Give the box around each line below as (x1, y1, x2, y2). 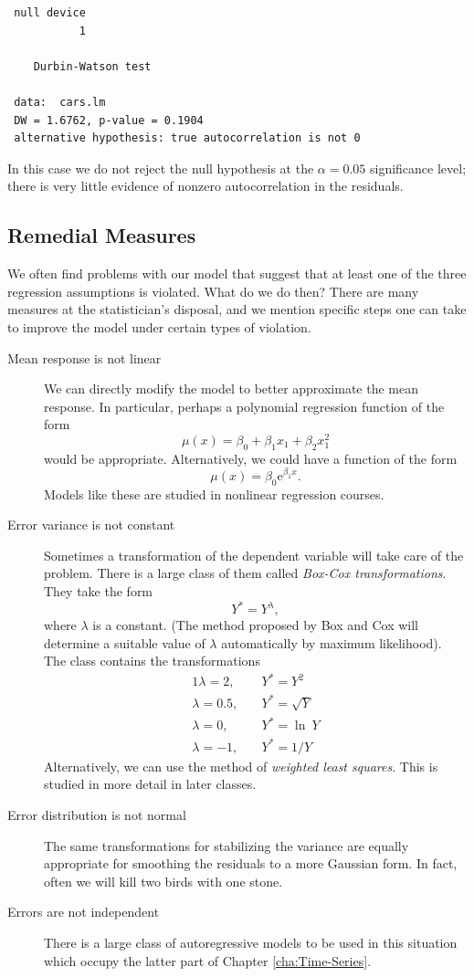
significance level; (370, 158, 467, 177)
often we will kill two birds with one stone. (44, 871, 283, 890)
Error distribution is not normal (7, 804, 186, 824)
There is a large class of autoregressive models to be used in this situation (44, 932, 458, 951)
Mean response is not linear (7, 348, 162, 367)
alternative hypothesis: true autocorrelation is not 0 (14, 131, 361, 145)
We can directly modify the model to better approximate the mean (44, 379, 419, 398)
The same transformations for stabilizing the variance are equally (44, 835, 409, 855)
